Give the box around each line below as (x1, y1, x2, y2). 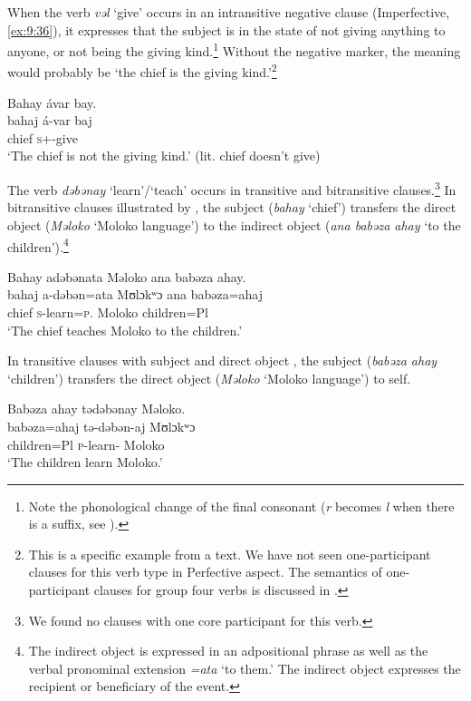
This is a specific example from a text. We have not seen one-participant (28, 544, 431, 563)
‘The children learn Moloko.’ (7, 453, 163, 472)
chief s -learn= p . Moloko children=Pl (7, 302, 208, 321)
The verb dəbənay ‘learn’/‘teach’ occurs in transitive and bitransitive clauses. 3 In (7, 178, 457, 199)
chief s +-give (7, 128, 78, 147)
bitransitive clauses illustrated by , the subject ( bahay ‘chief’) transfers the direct (7, 198, 457, 217)
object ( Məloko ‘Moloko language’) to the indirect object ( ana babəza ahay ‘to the (7, 215, 461, 234)
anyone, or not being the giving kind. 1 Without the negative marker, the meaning (7, 39, 461, 60)
